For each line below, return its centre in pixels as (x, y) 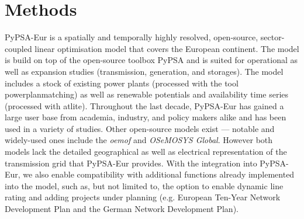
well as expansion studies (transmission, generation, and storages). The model (144, 71)
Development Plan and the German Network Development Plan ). (122, 209)
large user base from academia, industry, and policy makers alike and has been (146, 117)
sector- (272, 37)
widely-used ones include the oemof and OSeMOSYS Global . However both (139, 140)
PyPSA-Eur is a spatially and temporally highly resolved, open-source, (132, 37)
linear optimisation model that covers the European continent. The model (167, 48)
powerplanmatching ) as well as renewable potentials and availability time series (147, 94)
